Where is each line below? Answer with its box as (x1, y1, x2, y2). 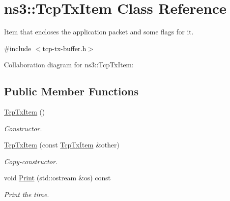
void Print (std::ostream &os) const (4, 172, 111, 183)
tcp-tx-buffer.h (42, 43, 86, 53)
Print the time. (4, 189, 49, 200)
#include (4, 43, 31, 53)
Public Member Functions (4, 84, 139, 99)
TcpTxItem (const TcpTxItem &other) (4, 140, 120, 150)
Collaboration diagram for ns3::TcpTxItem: (4, 59, 134, 70)
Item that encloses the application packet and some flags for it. (4, 27, 194, 37)
